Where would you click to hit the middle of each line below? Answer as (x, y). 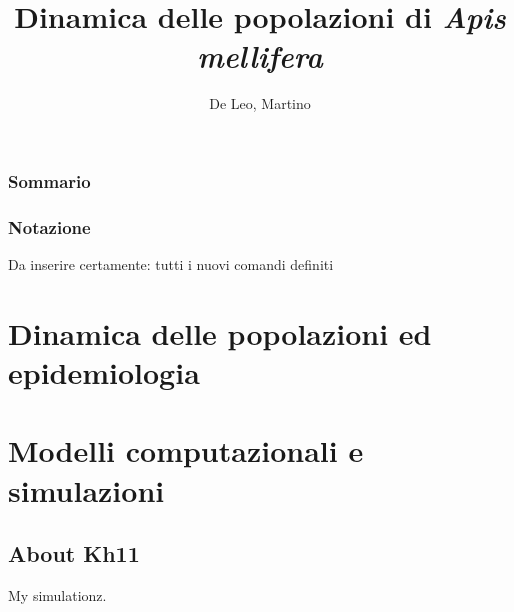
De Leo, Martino (260, 103)
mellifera (260, 56)
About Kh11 (74, 553)
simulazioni (86, 489)
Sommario (49, 180)
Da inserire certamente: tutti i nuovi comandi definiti (171, 264)
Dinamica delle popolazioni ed (220, 332)
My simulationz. (57, 594)
